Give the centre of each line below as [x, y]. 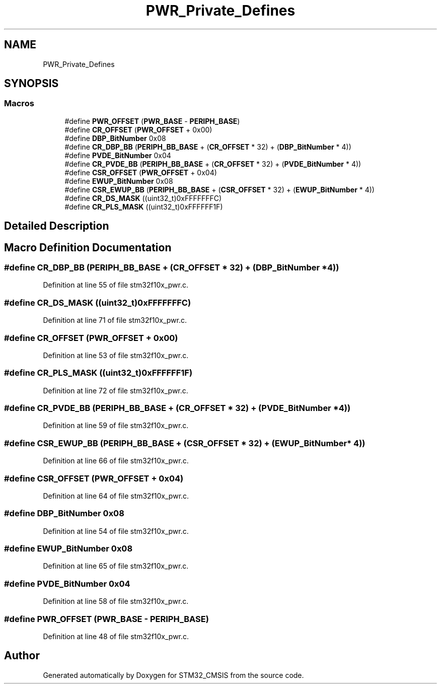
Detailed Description [57, 226]
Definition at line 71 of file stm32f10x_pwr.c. [115, 320]
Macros [19, 104]
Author [22, 656]
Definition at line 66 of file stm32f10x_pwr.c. [116, 461]
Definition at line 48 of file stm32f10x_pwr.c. [116, 636]
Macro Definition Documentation [88, 247]
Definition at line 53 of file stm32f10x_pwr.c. [116, 355]
